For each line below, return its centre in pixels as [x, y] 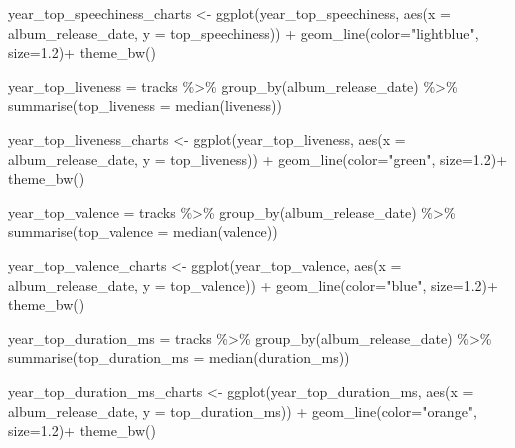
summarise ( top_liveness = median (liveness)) [145, 105]
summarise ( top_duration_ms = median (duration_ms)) [179, 357]
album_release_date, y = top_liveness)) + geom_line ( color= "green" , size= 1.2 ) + [258, 158]
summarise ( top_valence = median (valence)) [143, 231]
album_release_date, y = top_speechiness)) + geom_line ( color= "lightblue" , [243, 32]
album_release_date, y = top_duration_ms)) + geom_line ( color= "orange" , [243, 410]
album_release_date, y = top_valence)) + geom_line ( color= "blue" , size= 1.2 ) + [253, 284]
